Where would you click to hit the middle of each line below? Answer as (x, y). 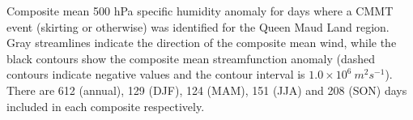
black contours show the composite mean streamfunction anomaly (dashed (191, 58)
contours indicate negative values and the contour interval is (156, 74)
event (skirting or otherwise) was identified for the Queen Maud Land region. (198, 26)
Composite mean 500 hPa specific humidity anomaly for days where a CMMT (200, 11)
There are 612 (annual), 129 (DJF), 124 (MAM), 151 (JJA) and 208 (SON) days (207, 90)
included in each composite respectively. (106, 106)
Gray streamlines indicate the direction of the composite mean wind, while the (202, 43)
